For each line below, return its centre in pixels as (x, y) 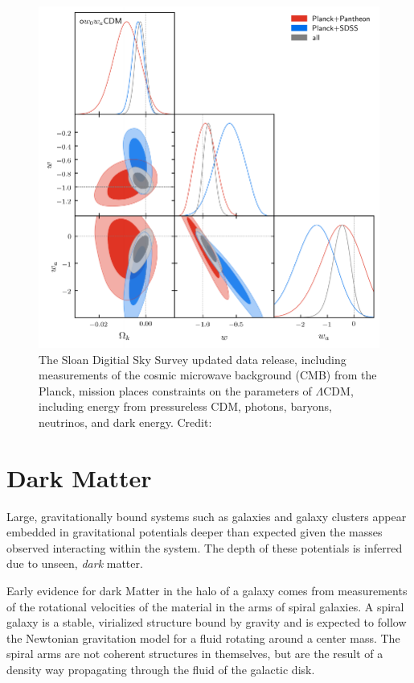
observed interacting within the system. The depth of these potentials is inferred (205, 547)
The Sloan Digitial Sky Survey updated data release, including (193, 359)
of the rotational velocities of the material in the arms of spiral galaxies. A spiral (205, 606)
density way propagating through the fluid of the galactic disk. (161, 670)
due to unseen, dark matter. (75, 563)
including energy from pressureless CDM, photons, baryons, (185, 406)
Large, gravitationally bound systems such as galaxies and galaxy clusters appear (207, 516)
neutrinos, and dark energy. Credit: (125, 422)
